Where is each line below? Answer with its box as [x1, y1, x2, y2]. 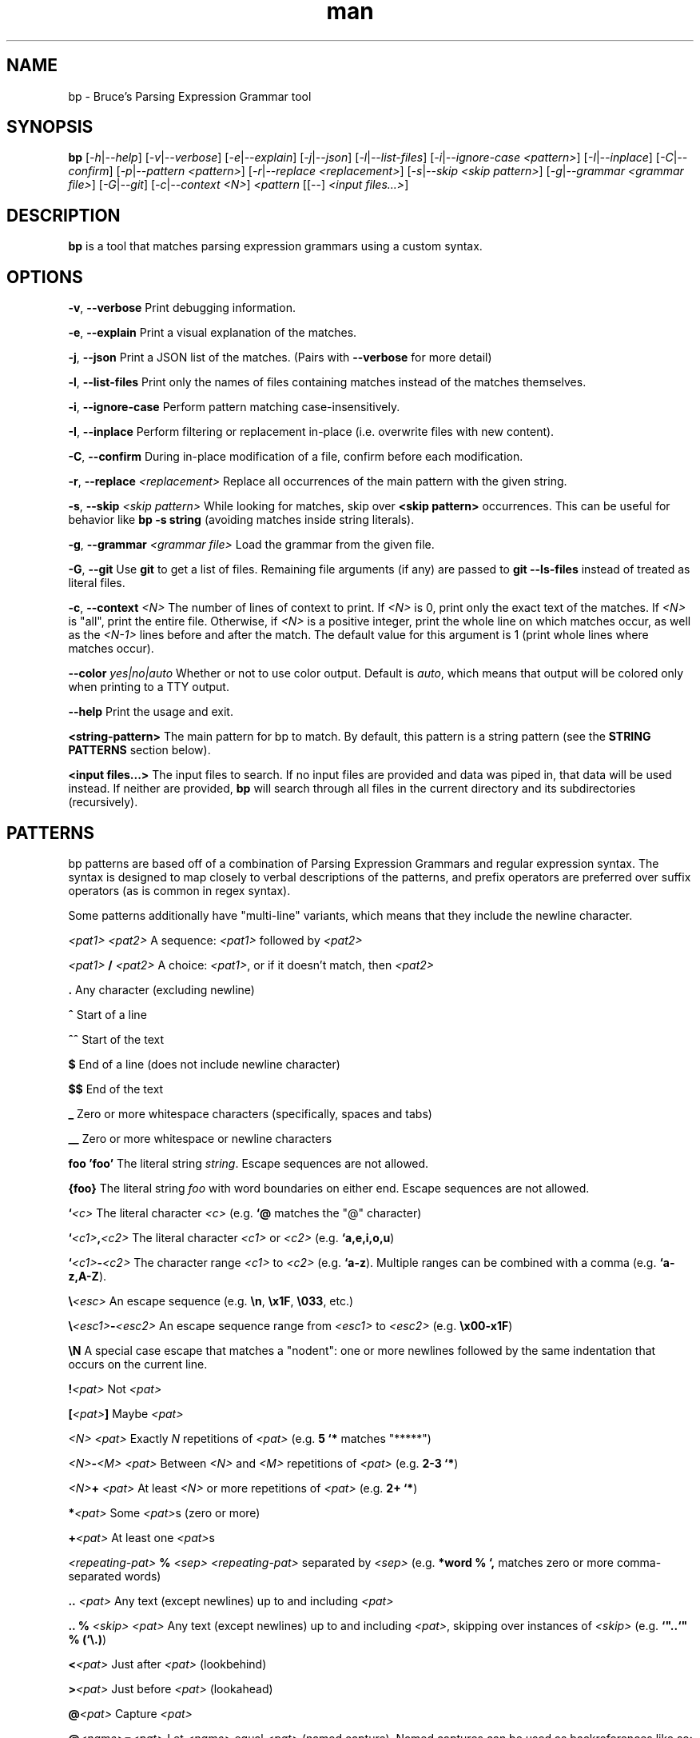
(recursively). [68, 795, 138, 809]
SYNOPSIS [6, 117, 93, 138]
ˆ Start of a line [68, 1007, 147, 1021]
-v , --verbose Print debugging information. [68, 301, 296, 315]
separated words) [68, 1568, 161, 1583]
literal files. [68, 576, 125, 590]
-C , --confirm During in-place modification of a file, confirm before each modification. [68, 449, 523, 464]
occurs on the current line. [68, 1356, 208, 1371]
